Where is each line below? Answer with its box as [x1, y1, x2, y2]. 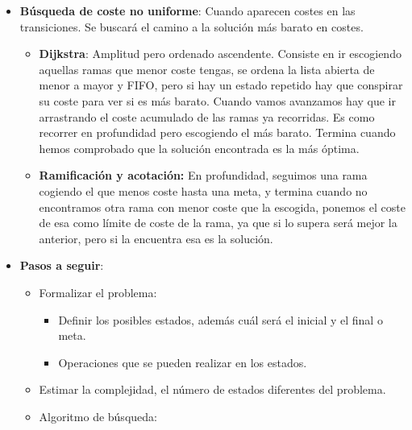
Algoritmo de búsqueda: [39, 407, 157, 424]
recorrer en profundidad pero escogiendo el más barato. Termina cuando [39, 124, 396, 141]
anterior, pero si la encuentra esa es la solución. [39, 229, 273, 246]
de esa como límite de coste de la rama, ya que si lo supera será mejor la [39, 214, 397, 231]
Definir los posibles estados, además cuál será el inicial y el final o [58, 311, 383, 328]
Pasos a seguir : [19, 257, 104, 274]
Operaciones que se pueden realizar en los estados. [58, 354, 307, 370]
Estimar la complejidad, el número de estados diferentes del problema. [39, 381, 386, 398]
